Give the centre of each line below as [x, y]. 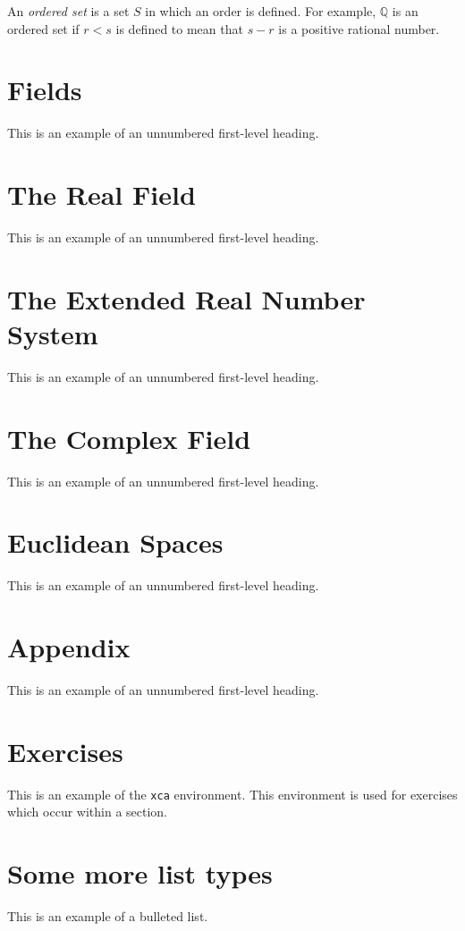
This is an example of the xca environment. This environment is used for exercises [232, 794]
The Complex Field [129, 438]
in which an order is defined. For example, [261, 11]
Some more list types [140, 873]
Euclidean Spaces [115, 542]
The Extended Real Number [186, 298]
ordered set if [43, 28]
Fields [45, 90]
